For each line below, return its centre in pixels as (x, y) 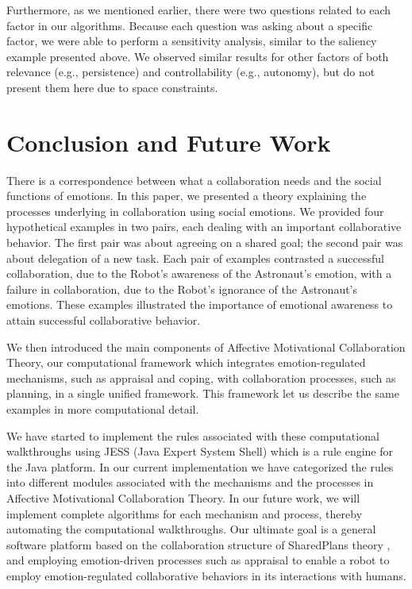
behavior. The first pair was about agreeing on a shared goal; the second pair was (205, 243)
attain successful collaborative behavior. (104, 320)
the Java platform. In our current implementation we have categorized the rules (200, 466)
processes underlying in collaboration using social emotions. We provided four (195, 211)
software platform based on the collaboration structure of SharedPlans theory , (198, 544)
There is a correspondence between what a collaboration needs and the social (194, 180)
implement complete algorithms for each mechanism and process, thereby (185, 513)
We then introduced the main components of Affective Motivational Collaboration (206, 346)
